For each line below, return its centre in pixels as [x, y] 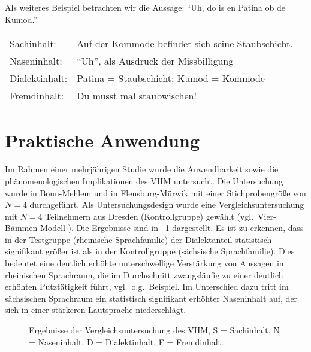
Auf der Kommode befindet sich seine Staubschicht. [185, 44]
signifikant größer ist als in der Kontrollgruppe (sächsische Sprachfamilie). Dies [150, 251]
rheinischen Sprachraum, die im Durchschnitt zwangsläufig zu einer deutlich [144, 274]
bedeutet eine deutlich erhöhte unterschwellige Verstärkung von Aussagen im [146, 263]
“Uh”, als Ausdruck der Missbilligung [155, 61]
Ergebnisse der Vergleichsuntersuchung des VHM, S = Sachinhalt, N [154, 330]
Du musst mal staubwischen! [137, 96]
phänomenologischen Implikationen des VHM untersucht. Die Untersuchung [144, 180]
